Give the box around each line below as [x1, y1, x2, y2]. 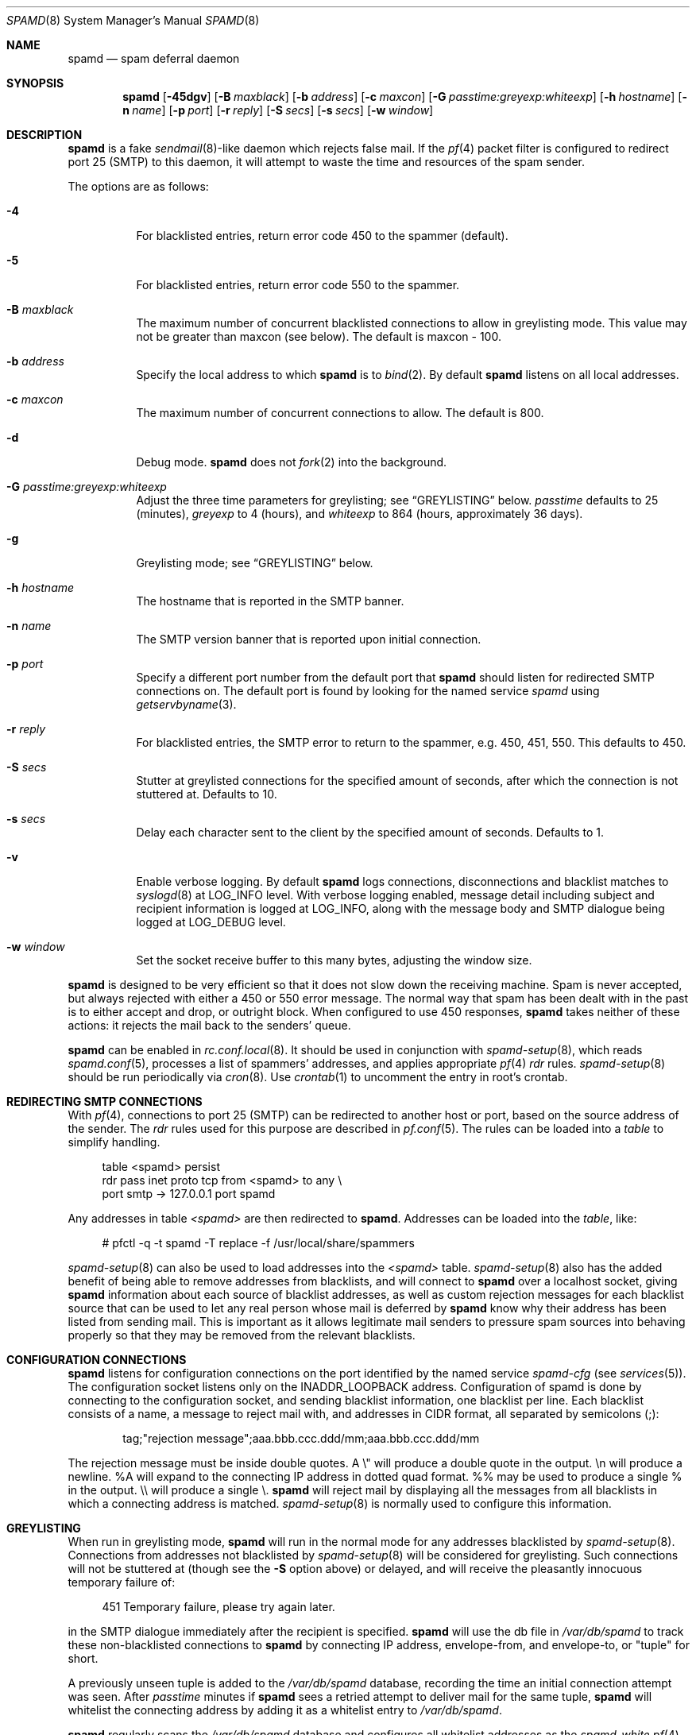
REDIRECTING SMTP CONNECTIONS [6, 1095, 203, 1108]
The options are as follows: [68, 180, 209, 193]
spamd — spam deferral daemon [68, 52, 240, 65]
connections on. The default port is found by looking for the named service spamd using [136, 684, 600, 697]
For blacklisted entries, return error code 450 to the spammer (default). [136, 229, 508, 242]
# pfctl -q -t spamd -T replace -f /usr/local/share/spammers [102, 1236, 416, 1250]
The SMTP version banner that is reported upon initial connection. [136, 632, 481, 646]
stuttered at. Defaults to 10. [136, 787, 277, 801]
